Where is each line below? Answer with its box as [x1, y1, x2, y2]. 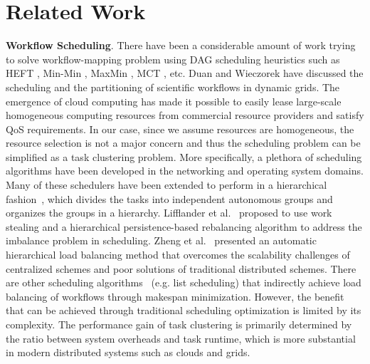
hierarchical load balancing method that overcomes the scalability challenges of [6, 247, 350, 262]
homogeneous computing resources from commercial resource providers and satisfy [6, 108, 364, 123]
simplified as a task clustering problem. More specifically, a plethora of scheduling [6, 149, 362, 164]
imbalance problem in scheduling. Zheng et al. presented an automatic [6, 233, 317, 248]
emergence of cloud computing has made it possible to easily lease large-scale [6, 93, 342, 108]
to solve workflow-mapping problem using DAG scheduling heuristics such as [6, 51, 340, 66]
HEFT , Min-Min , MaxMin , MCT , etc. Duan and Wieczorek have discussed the [6, 66, 364, 80]
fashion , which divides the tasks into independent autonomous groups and [6, 191, 333, 206]
